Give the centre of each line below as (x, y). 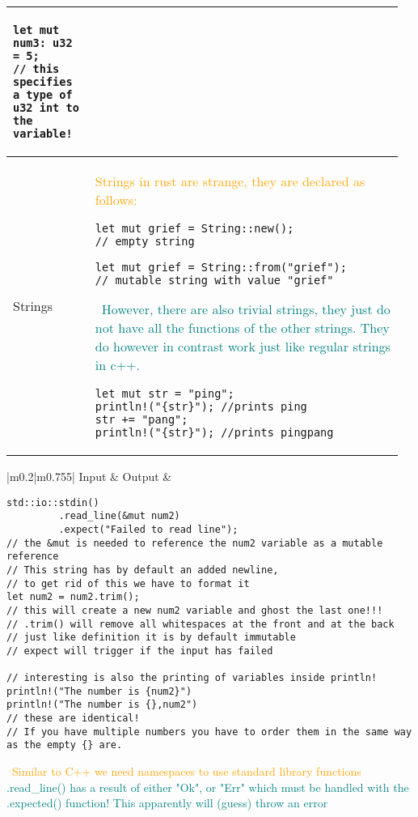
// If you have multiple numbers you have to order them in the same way (209, 732)
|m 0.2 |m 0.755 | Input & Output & (89, 476)
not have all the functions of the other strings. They (242, 328)
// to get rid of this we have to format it (128, 583)
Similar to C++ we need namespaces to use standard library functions (187, 771)
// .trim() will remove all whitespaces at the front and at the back (201, 624)
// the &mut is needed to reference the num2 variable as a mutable (195, 543)
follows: (116, 200)
